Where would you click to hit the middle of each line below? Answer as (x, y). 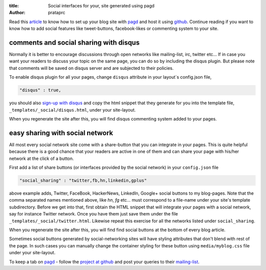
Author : (17, 13)
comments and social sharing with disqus (74, 43)
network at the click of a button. (41, 158)
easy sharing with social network (61, 133)
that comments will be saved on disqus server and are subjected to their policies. (91, 68)
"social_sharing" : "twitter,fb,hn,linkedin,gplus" (83, 180)
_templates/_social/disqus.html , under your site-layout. (72, 110)
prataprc (57, 13)
